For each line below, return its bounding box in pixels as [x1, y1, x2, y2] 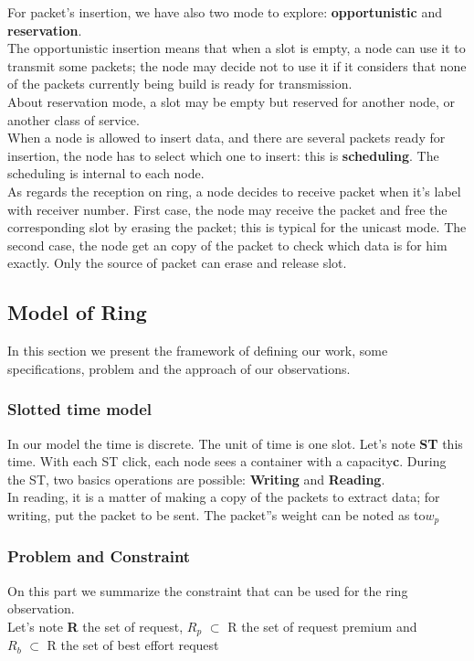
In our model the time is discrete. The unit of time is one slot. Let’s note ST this [7, 433, 463, 453]
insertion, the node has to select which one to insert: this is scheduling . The [7, 145, 439, 165]
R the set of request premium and [227, 616, 417, 635]
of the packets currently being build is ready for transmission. [7, 74, 353, 93]
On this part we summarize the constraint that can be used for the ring [7, 581, 408, 600]
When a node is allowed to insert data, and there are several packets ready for [7, 128, 446, 147]
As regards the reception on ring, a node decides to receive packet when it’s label [7, 181, 461, 200]
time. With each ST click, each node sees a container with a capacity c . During [7, 452, 447, 471]
